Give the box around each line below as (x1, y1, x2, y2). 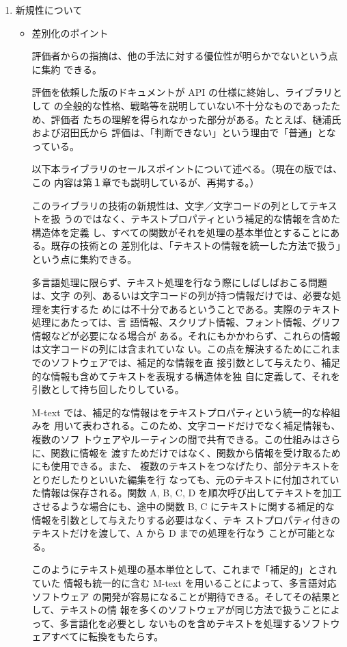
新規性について (15, 3, 83, 16)
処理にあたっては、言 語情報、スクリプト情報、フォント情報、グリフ (31, 315, 341, 329)
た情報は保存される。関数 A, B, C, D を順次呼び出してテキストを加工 (31, 485, 342, 500)
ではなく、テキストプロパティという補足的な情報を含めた (83, 212, 340, 226)
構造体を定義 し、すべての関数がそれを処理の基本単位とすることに (31, 225, 331, 239)
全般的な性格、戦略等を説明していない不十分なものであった (63, 98, 331, 112)
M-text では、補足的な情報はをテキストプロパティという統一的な (31, 405, 321, 419)
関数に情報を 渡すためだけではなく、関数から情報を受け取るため (51, 445, 341, 459)
